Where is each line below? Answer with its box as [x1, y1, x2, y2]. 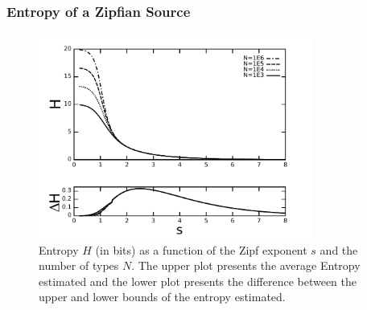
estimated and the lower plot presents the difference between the [39, 272, 357, 289]
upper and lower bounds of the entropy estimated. [39, 288, 286, 305]
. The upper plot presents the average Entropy [131, 257, 361, 274]
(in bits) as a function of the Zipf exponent [95, 241, 307, 258]
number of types [39, 257, 119, 274]
